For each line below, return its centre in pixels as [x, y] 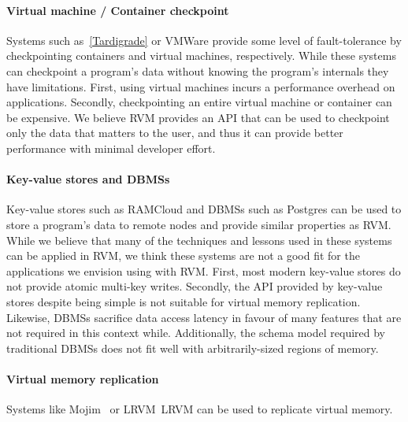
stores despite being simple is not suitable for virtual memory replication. [184, 301]
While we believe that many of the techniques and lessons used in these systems [199, 240]
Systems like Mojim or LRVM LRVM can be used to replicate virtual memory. [200, 409]
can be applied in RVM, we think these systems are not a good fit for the [183, 255]
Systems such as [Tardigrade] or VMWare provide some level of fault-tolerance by [204, 40]
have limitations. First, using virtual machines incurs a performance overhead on [201, 86]
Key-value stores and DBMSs [88, 179]
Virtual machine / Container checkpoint [118, 10]
